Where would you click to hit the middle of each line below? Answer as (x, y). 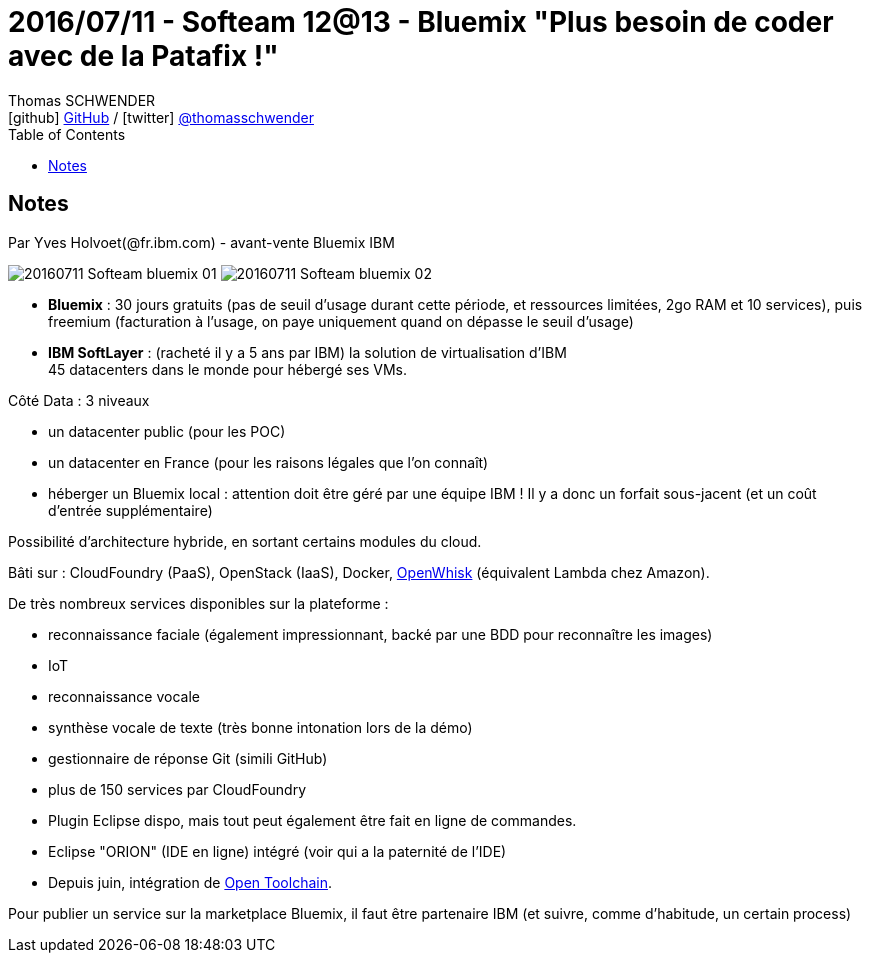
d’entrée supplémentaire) (130, 510)
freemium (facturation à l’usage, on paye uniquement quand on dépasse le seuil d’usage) (341, 321)
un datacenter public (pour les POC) (167, 431)
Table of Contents (67, 134)
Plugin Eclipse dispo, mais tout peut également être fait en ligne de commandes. (312, 820)
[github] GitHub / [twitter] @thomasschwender (161, 117)
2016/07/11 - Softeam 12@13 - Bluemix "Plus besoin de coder (421, 22)
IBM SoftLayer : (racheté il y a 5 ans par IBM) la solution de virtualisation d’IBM (307, 352)
